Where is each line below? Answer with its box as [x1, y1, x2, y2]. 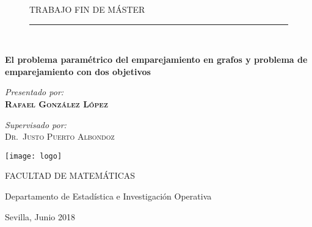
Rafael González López [5, 97, 108, 110]
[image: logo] [5, 151, 62, 160]
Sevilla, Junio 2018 [5, 210, 75, 223]
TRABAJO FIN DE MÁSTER [29, 3, 145, 15]
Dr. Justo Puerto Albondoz [5, 130, 115, 143]
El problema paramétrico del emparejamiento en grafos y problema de [5, 53, 308, 66]
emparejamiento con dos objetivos [5, 65, 151, 77]
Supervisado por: [5, 118, 67, 131]
